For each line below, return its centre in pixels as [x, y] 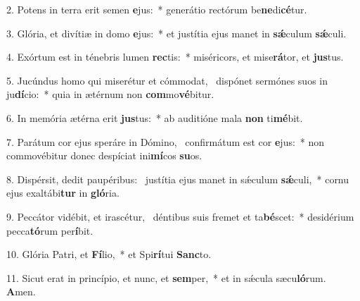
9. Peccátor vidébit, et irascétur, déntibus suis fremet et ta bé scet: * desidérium [180, 216]
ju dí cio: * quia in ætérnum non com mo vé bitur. [110, 94]
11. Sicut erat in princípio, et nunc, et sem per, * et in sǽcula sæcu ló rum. [166, 277]
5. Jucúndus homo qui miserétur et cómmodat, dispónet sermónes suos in [167, 80]
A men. [21, 291]
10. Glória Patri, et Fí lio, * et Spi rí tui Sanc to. [109, 254]
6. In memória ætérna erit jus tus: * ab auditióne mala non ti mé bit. [155, 117]
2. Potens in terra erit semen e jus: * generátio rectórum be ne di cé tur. [157, 9]
